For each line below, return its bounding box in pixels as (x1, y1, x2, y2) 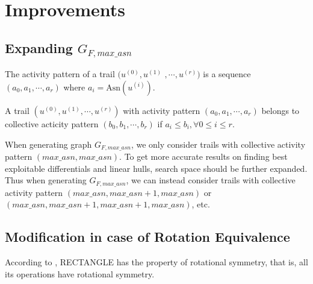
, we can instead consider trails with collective (126, 174, 296, 186)
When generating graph (5, 137, 92, 150)
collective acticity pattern (5, 117, 99, 130)
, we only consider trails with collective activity (131, 137, 306, 150)
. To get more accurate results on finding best (119, 150, 288, 162)
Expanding (5, 38, 73, 57)
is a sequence (203, 68, 251, 80)
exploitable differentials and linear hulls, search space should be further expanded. (5, 162, 308, 174)
